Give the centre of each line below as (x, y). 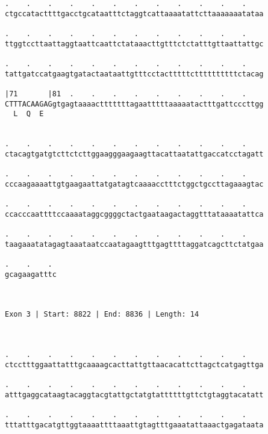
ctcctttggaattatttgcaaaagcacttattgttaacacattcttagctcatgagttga (134, 364)
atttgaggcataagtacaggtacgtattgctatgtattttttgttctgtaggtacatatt (134, 395)
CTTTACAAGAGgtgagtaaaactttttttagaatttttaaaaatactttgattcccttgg (134, 104)
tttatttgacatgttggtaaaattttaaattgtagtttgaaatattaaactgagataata (134, 425)
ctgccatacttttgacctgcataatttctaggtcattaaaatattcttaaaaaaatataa (134, 14)
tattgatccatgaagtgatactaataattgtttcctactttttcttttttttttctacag (134, 74)
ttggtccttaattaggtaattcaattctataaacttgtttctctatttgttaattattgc (134, 44)
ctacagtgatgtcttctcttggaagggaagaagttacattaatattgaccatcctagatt (134, 154)
